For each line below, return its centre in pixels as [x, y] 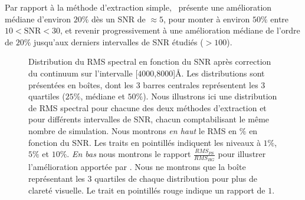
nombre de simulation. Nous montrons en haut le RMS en [133, 130]
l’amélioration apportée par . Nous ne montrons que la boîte [137, 167]
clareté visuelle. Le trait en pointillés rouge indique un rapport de [147, 190]
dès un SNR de [119, 19]
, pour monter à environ [206, 19]
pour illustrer [242, 154]
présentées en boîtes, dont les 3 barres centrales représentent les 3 [147, 84]
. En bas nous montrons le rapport [129, 154]
